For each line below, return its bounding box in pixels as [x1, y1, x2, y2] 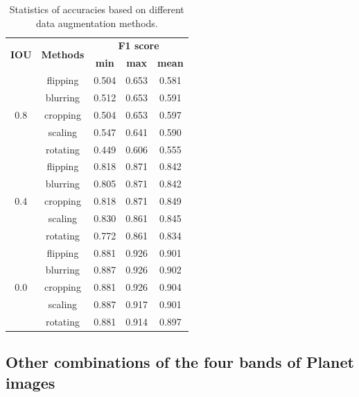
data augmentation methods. [35, 15, 158, 30]
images [6, 371, 55, 393]
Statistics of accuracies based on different [9, 2, 184, 16]
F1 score [118, 38, 159, 53]
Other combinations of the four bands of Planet [6, 351, 354, 373]
